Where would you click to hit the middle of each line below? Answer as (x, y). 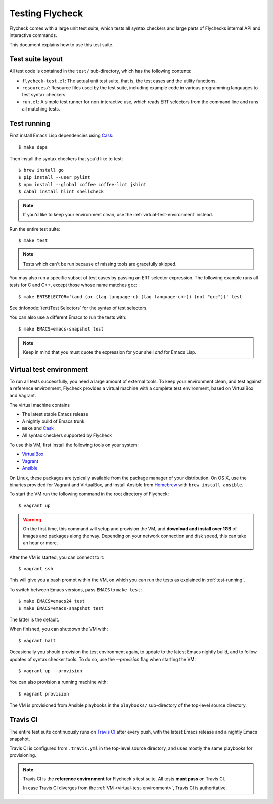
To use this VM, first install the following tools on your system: (74, 445)
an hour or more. (40, 543)
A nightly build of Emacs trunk (53, 421)
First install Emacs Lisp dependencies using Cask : (61, 136)
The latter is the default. (34, 619)
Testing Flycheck (46, 13)
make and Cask (38, 428)
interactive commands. (33, 35)
